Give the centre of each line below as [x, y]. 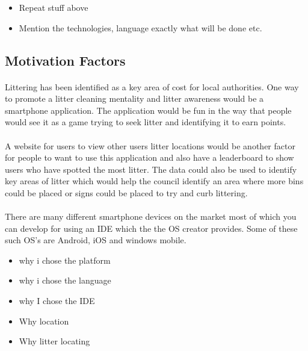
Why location [44, 321]
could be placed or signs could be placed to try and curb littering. [126, 192]
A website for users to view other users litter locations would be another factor [150, 145]
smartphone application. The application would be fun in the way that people [148, 110]
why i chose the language [65, 280]
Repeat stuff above [54, 7]
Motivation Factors [65, 60]
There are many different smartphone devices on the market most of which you [151, 216]
